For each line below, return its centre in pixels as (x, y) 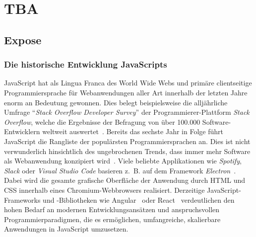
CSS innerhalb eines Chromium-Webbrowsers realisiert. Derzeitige (104, 190)
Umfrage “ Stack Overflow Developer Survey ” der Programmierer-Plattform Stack (127, 112)
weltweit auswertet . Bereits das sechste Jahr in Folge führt (133, 131)
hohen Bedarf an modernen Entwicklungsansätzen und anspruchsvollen (112, 209)
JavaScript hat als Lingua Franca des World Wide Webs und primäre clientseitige (128, 83)
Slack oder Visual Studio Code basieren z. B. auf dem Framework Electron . (120, 170)
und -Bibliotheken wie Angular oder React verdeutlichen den (139, 199)
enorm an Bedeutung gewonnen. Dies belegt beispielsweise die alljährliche (116, 102)
